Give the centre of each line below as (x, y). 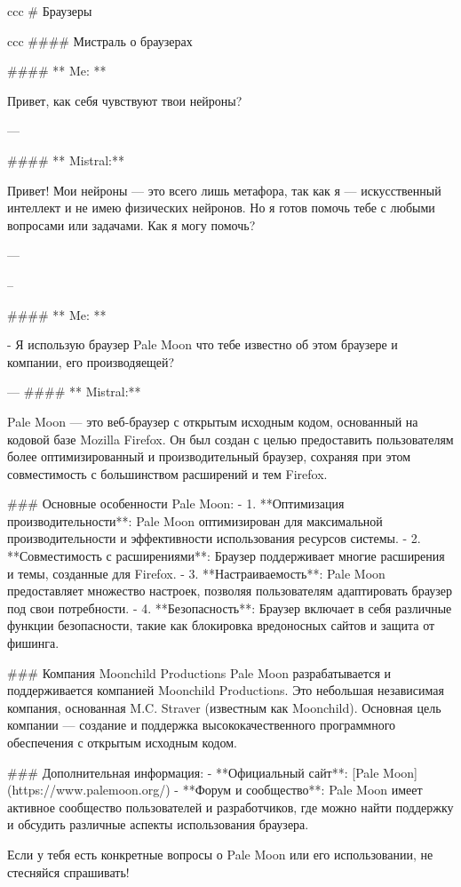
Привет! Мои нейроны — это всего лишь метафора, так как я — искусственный (224, 190)
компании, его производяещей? (91, 361)
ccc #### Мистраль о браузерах (100, 40)
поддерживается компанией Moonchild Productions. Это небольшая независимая (226, 690)
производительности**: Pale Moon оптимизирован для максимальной (195, 520)
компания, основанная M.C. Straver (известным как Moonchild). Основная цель (224, 707)
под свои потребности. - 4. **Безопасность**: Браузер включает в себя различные (230, 607)
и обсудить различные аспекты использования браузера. (158, 824)
